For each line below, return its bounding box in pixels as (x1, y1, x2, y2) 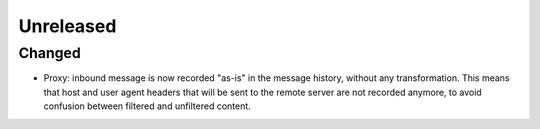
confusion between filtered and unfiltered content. (43, 100, 252, 112)
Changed (18, 44, 82, 62)
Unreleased (18, 15, 117, 37)
